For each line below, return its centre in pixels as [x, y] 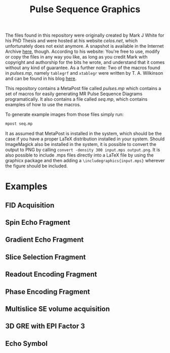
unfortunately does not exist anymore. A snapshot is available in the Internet [84, 46]
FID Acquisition [30, 205]
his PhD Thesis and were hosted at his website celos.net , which [72, 41]
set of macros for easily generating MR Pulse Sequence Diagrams [74, 94]
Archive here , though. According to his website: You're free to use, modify [83, 51]
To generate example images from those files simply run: [65, 114]
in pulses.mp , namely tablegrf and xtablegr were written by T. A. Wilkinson [84, 73]
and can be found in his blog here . [41, 79]
